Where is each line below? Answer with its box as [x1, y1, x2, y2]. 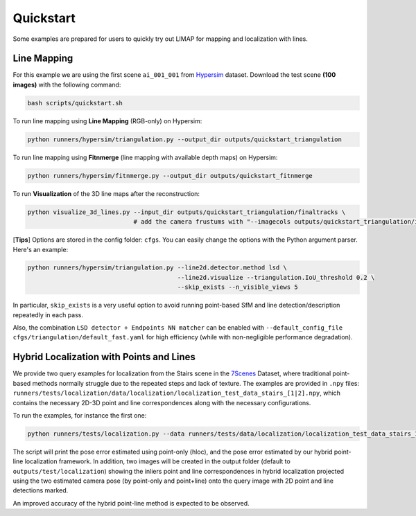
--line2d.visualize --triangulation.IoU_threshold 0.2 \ [177, 274, 375, 281]
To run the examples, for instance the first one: [12, 411, 147, 419]
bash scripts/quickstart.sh [27, 99, 123, 107]
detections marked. [12, 486, 69, 495]
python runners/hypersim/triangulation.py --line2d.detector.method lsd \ [27, 264, 288, 272]
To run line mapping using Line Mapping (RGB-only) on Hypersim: [12, 116, 202, 125]
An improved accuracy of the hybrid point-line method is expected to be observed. [12, 499, 250, 507]
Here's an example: [12, 245, 69, 253]
